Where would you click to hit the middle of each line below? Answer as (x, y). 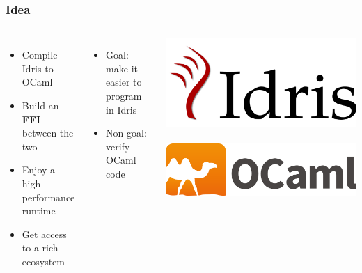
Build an (40, 105)
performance (48, 197)
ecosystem (43, 261)
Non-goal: (126, 133)
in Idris (121, 109)
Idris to (38, 68)
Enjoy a (39, 170)
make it (122, 68)
